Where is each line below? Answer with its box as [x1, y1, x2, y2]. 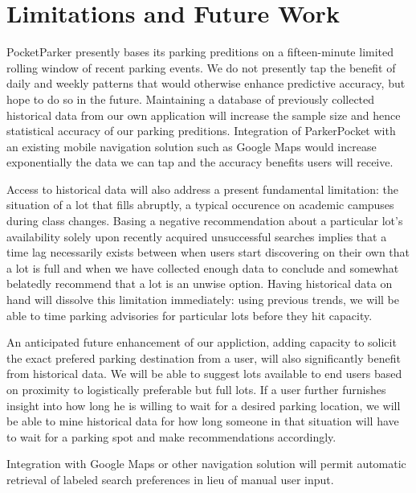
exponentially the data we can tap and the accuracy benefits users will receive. [6, 154, 394, 170]
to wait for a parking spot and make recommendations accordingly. [6, 428, 336, 445]
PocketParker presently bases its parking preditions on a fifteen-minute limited [6, 43, 394, 60]
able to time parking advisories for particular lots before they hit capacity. [6, 306, 373, 323]
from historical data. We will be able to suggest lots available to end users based [6, 365, 402, 382]
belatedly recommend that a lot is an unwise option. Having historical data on [6, 275, 393, 292]
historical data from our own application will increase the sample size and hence [6, 106, 401, 123]
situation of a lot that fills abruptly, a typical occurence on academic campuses [6, 196, 394, 213]
